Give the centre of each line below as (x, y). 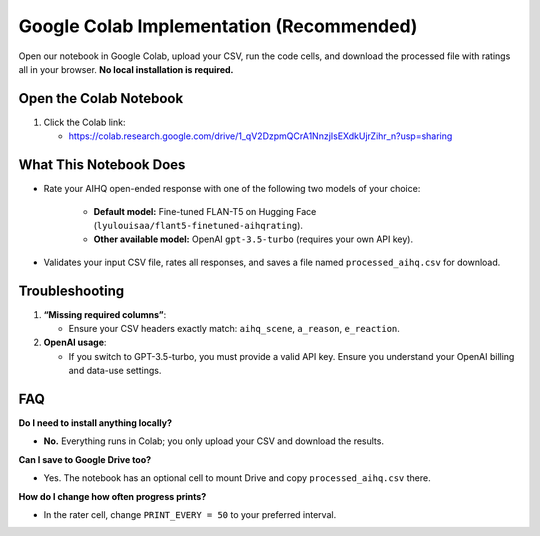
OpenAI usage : (75, 342)
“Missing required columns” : (105, 314)
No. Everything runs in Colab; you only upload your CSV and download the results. (214, 441)
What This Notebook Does (102, 165)
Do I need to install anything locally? (95, 423)
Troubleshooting (71, 290)
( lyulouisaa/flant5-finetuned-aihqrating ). (198, 225)
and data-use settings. (115, 371)
